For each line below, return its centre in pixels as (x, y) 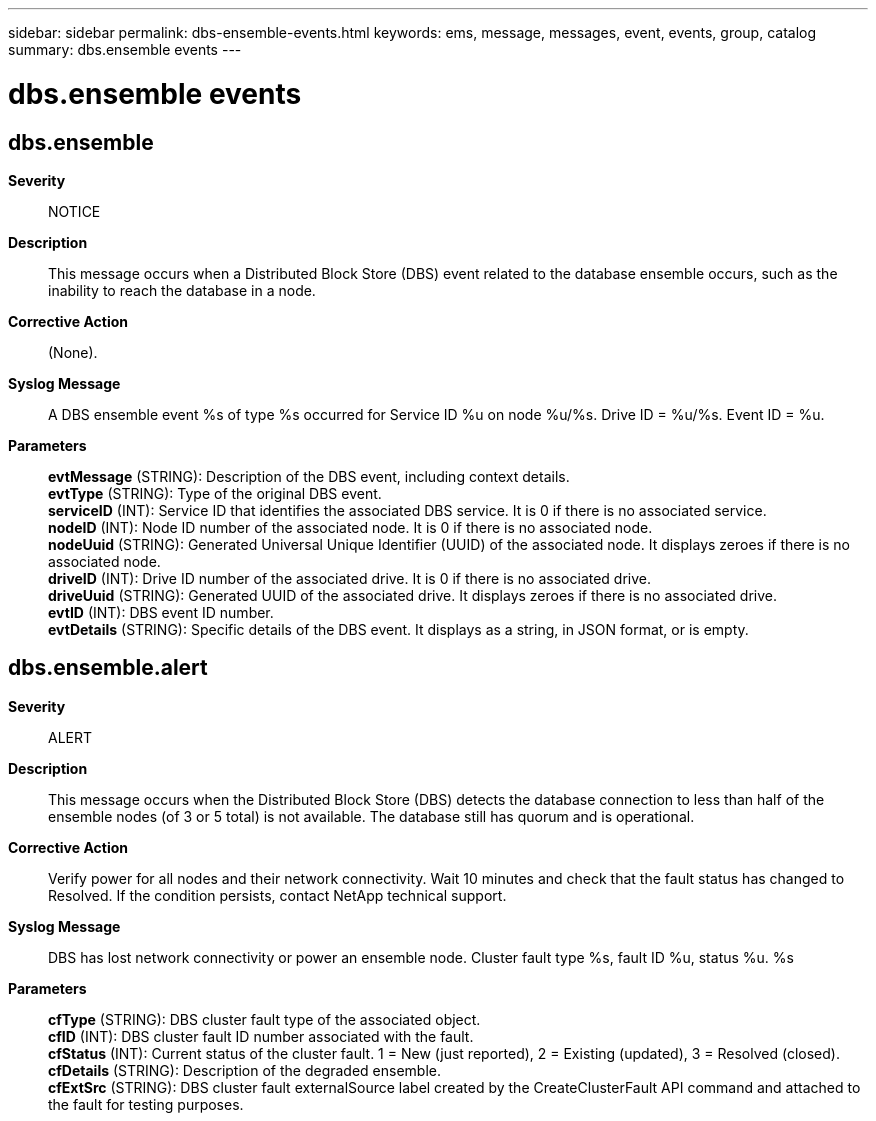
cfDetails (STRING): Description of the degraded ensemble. (245, 1070)
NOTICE (74, 211)
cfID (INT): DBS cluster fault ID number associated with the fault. (261, 1036)
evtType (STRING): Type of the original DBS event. (215, 493)
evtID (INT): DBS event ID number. (161, 612)
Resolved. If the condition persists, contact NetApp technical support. (277, 895)
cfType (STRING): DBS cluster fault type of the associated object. (264, 1019)
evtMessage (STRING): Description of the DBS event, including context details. (309, 476)
